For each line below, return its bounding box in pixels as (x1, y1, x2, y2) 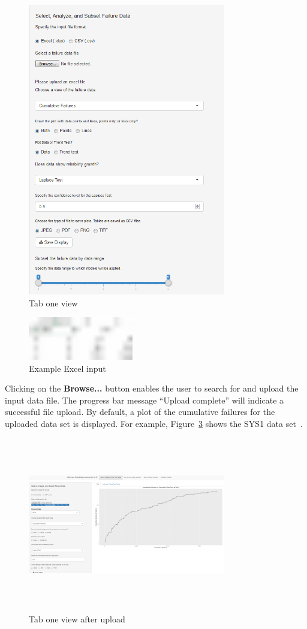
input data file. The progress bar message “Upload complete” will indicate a (5, 393, 284, 406)
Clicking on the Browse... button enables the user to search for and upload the (5, 382, 299, 395)
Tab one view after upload (29, 613, 125, 625)
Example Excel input (29, 362, 106, 374)
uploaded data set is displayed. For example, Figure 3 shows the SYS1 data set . (5, 417, 303, 429)
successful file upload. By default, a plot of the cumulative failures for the (5, 405, 275, 418)
